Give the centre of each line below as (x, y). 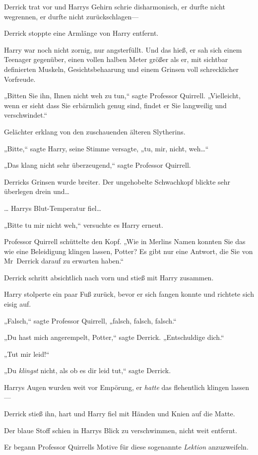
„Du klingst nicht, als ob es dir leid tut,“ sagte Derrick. (88, 370)
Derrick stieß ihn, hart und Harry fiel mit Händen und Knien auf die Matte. (120, 414)
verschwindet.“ (26, 115)
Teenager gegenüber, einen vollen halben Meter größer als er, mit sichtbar (116, 59)
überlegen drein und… (37, 191)
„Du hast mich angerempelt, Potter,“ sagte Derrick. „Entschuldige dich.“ (114, 337)
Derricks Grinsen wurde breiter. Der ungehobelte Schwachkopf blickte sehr (117, 181)
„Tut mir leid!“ (27, 354)
